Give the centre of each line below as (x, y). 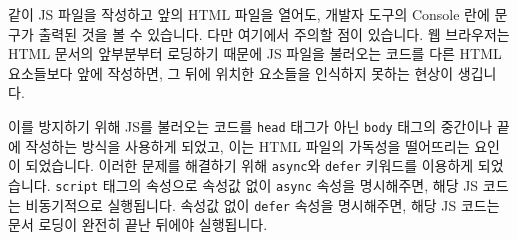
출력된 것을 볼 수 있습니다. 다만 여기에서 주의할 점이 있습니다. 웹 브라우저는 (274, 33)
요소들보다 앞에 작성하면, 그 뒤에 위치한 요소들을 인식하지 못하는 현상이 (231, 72)
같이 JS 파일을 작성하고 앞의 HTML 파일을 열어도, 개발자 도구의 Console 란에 (249, 14)
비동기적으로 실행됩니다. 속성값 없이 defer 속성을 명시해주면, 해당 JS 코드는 (262, 204)
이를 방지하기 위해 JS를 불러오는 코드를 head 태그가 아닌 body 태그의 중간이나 (250, 125)
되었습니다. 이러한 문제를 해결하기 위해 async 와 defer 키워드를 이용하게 (249, 165)
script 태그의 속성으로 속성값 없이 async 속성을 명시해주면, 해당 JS (267, 184)
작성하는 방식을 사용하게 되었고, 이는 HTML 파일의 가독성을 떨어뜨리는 (247, 145)
